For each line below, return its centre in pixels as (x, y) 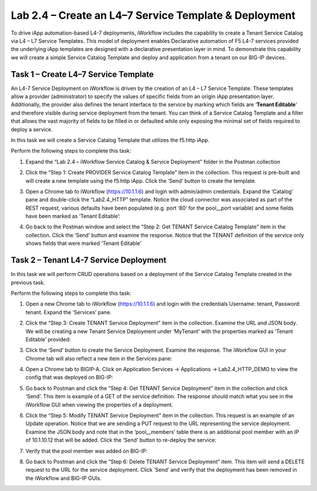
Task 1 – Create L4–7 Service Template (82, 74)
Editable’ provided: (48, 339)
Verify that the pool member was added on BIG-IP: (87, 451)
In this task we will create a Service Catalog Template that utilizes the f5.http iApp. (110, 140)
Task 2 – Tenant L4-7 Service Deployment (89, 260)
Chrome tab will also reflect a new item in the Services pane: (99, 358)
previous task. (28, 283)
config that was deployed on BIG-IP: (69, 377)
